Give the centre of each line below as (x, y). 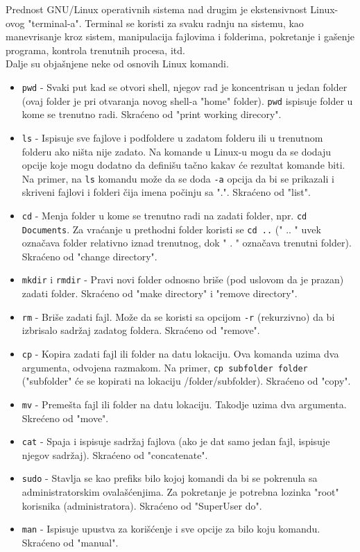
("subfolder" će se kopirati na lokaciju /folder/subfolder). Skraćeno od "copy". (186, 381)
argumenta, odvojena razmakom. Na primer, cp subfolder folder (165, 367)
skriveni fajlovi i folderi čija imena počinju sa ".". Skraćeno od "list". (166, 192)
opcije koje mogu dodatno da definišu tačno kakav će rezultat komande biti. (183, 165)
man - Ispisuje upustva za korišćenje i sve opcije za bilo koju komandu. (171, 529)
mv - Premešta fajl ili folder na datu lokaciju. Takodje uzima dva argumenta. (184, 404)
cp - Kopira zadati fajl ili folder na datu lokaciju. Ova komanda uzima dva (180, 353)
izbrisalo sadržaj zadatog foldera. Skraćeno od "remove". (141, 330)
